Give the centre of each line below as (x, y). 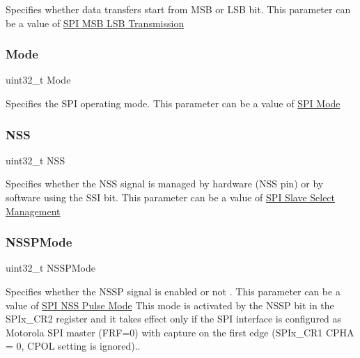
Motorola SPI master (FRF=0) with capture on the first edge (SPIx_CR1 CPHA (180, 332)
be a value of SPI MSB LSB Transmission (95, 23)
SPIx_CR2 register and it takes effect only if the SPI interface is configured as (174, 319)
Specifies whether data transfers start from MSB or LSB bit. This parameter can (178, 9)
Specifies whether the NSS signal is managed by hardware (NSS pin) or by (165, 184)
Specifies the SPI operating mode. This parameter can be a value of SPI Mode (173, 103)
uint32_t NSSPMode (50, 268)
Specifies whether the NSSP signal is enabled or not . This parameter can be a (173, 291)
